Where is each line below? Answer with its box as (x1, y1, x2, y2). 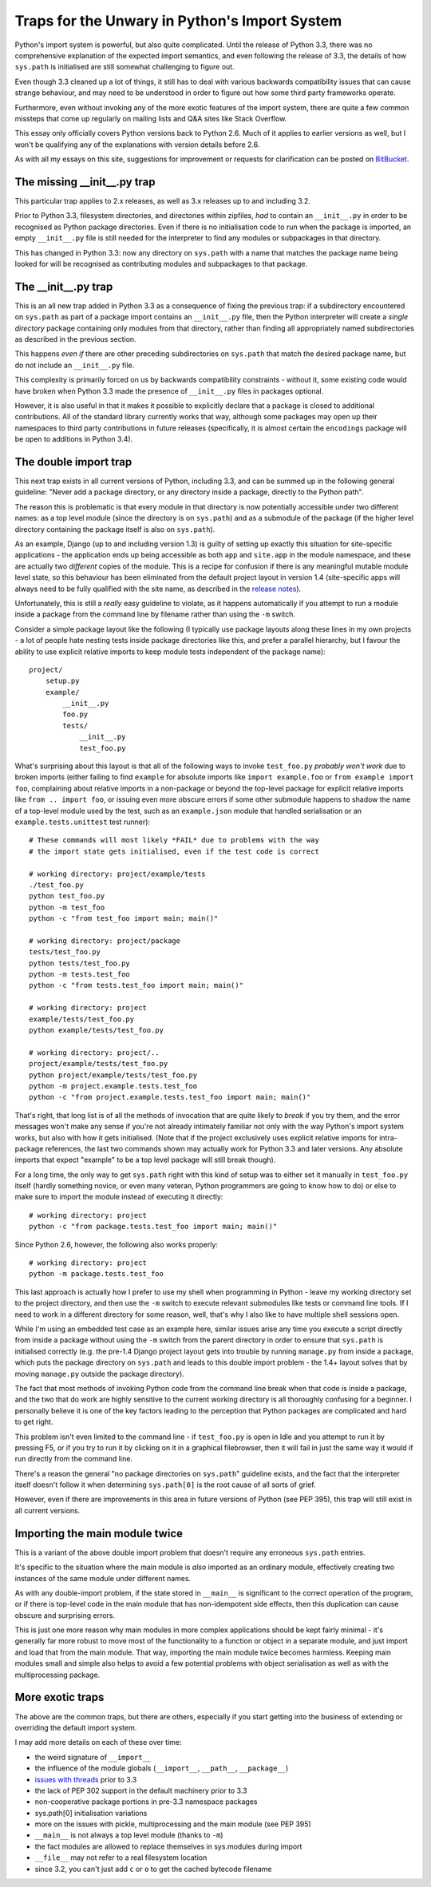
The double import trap (14, 455, 132, 469)
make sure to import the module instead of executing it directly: (14, 1192, 223, 1202)
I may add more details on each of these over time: (14, 1738, 183, 1747)
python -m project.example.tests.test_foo (29, 1081, 198, 1090)
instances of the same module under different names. (14, 1573, 192, 1583)
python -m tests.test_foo (29, 970, 131, 979)
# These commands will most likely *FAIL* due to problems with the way (29, 835, 319, 845)
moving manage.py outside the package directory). (14, 1369, 185, 1378)
